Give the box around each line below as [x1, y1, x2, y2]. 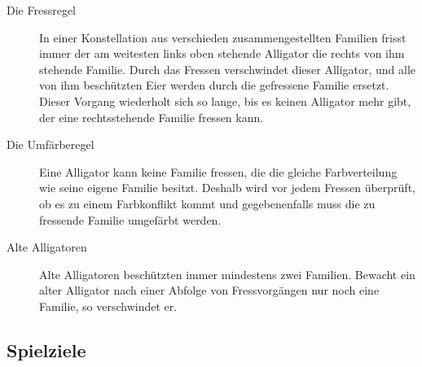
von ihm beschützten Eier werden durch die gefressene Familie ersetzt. [39, 76, 389, 94]
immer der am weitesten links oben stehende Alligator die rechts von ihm [39, 45, 405, 62]
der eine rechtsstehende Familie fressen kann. [39, 108, 264, 125]
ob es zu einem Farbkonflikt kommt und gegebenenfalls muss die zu [39, 194, 376, 212]
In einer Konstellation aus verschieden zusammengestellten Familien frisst [39, 28, 407, 46]
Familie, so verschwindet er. [39, 297, 178, 314]
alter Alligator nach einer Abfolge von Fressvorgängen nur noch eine [39, 282, 380, 299]
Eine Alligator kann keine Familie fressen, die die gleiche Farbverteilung [39, 163, 398, 180]
